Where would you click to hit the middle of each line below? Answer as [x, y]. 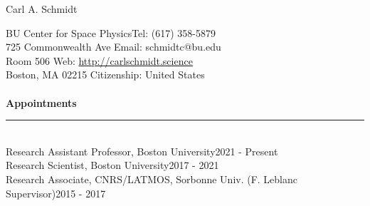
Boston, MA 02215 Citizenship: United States [105, 74]
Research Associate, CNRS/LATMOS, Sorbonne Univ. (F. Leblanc [152, 179]
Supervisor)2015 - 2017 [56, 193]
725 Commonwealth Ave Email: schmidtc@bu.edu [113, 47]
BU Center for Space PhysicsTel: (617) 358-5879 [111, 32]
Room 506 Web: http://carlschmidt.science [99, 60]
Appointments [41, 102]
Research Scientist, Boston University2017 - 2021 [112, 165]
